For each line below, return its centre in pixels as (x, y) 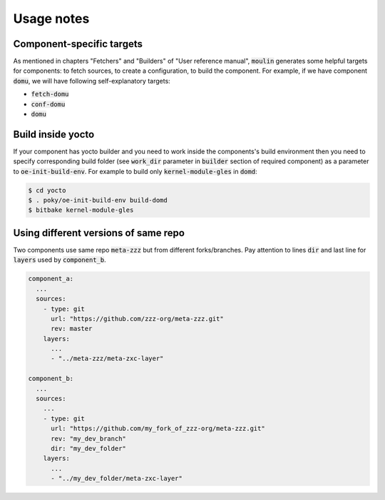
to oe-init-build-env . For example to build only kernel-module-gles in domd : (135, 171)
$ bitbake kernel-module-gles (81, 210)
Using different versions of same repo (99, 233)
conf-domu (48, 104)
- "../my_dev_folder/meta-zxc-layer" (117, 479)
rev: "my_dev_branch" (88, 438)
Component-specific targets (78, 44)
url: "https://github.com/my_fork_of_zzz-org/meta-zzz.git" (158, 429)
